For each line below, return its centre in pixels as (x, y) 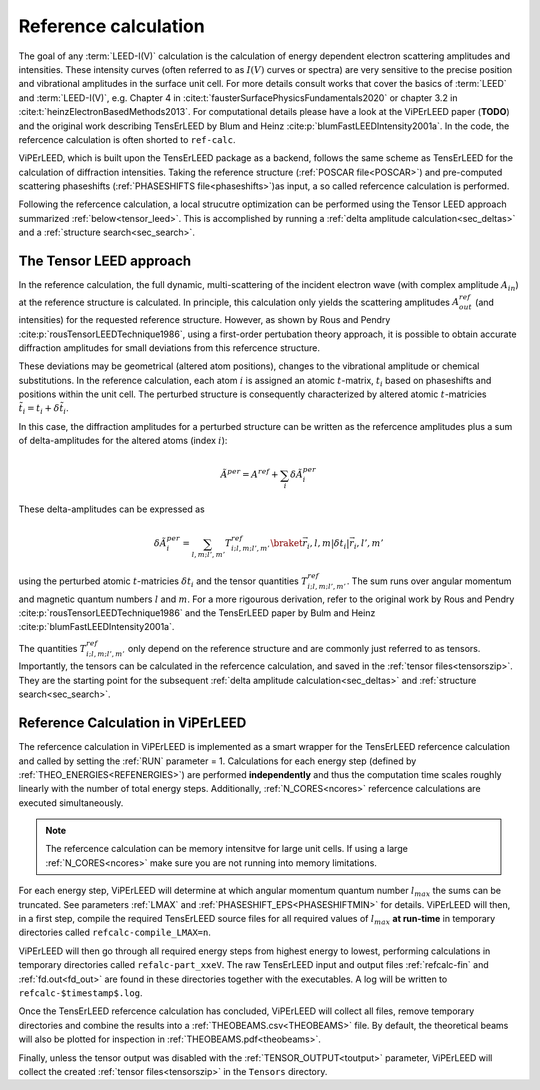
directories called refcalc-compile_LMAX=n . (115, 932)
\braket (287, 543)
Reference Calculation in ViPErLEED (132, 723)
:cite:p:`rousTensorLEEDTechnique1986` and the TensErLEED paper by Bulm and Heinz (197, 613)
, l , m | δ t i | (329, 545)
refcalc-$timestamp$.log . (80, 992)
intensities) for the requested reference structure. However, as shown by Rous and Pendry (204, 320)
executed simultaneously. (71, 802)
